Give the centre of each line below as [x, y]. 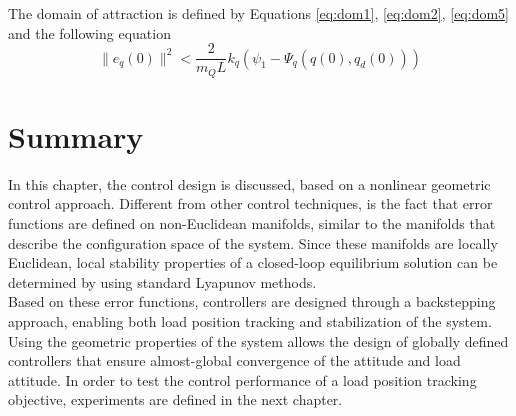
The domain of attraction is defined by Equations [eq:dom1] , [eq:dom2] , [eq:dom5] [258, 13]
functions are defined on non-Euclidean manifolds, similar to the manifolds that [252, 223]
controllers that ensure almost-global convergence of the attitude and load [234, 360]
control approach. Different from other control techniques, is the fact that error [250, 203]
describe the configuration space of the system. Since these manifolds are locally [253, 242]
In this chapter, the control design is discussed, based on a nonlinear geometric [249, 183]
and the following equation [89, 32]
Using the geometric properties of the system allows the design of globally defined [258, 340]
